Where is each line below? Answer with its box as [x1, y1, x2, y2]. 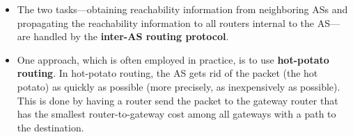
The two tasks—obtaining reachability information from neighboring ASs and [17, 2, 348, 16]
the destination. [17, 120, 84, 134]
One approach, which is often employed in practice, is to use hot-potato [17, 52, 329, 66]
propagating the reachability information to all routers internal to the [17, 15, 314, 30]
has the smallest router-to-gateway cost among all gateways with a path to [17, 107, 336, 121]
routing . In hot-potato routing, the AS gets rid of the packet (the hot [17, 66, 318, 80]
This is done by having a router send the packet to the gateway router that [17, 93, 338, 107]
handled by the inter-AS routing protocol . [33, 29, 229, 44]
